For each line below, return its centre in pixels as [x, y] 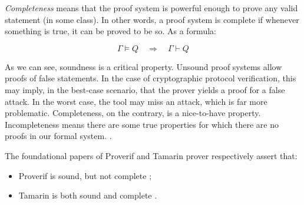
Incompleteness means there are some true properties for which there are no [142, 124]
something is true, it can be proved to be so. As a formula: [110, 31]
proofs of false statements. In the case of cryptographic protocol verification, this [151, 78]
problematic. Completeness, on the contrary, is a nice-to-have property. [133, 113]
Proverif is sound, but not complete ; [85, 175]
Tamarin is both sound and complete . [88, 195]
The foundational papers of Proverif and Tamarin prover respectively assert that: [151, 155]
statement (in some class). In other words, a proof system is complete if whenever [152, 19]
